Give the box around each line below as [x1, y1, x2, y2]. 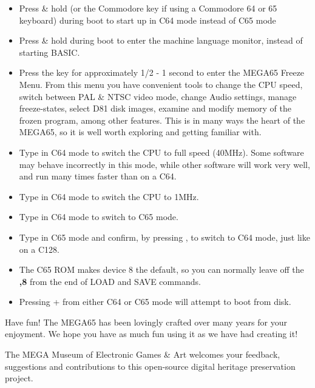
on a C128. [19, 242, 59, 255]
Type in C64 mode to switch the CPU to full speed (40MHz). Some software [19, 145, 304, 158]
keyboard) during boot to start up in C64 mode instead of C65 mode [19, 13, 276, 26]
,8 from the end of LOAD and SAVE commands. [19, 275, 201, 287]
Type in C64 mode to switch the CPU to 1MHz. [19, 190, 199, 202]
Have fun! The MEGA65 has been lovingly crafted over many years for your [5, 315, 287, 328]
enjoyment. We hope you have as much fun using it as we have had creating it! [5, 327, 298, 340]
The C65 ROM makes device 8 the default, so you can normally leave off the [19, 263, 304, 276]
